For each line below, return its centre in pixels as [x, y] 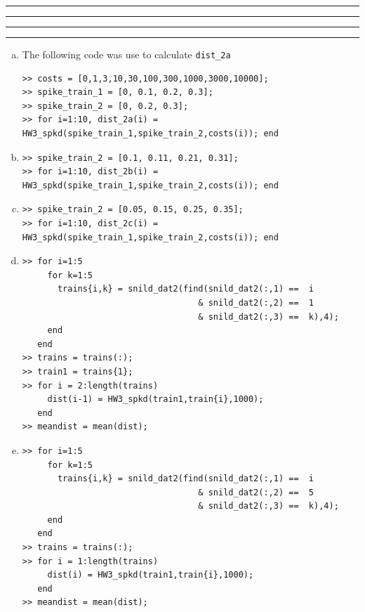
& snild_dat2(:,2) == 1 [256, 302]
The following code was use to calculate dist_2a [126, 54]
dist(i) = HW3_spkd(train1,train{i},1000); [151, 575]
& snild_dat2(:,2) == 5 [256, 492]
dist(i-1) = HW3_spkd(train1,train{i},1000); [155, 399]
